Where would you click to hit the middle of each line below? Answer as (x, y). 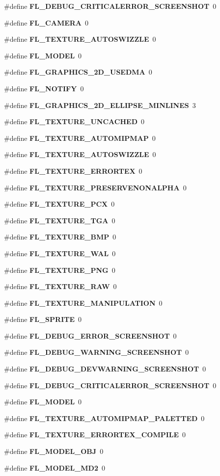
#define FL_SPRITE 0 (43, 319)
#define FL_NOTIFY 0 (44, 88)
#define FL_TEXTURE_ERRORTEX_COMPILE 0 (95, 435)
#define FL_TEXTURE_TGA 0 (60, 220)
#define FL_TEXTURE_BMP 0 (60, 237)
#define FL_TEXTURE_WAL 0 (60, 253)
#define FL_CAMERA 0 (46, 22)
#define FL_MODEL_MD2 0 (55, 467)
